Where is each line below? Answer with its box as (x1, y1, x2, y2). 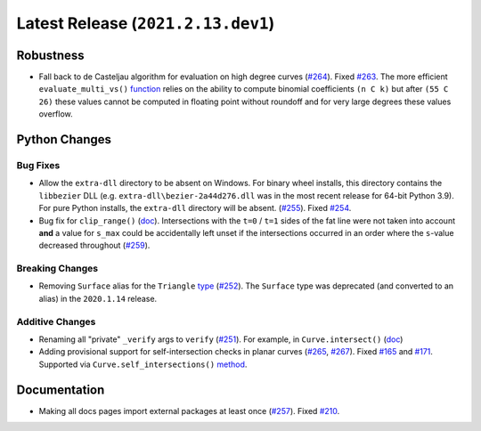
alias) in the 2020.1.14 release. (38, 293, 158, 304)
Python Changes (16, 132, 111, 147)
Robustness (16, 47, 85, 62)
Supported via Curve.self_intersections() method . (38, 359, 248, 370)
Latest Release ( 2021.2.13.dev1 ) (16, 13, 275, 33)
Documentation (16, 382, 105, 397)
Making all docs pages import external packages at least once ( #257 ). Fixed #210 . (38, 405, 340, 416)
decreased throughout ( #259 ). (38, 240, 151, 251)
